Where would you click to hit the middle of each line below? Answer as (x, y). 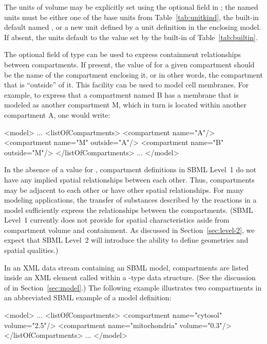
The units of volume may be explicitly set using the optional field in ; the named (131, 7)
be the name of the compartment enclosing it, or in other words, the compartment (133, 74)
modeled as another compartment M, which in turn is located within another (126, 105)
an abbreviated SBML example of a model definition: (88, 297)
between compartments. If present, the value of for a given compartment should (129, 64)
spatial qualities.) (31, 250)
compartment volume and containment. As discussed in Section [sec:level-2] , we (129, 230)
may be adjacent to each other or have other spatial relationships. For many (124, 189)
